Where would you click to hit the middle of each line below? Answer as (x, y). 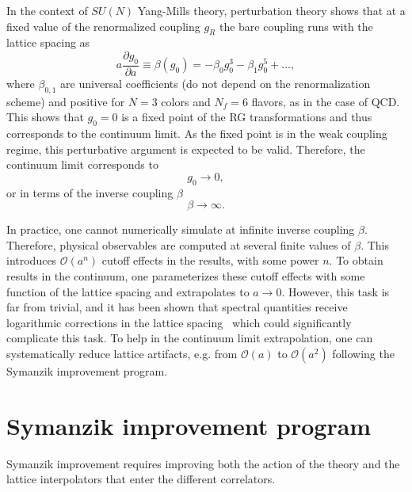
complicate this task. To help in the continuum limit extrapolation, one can (190, 338)
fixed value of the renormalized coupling (103, 26)
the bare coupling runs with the (296, 26)
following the (363, 353)
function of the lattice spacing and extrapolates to (128, 291)
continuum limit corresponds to (82, 164)
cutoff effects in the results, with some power (210, 260)
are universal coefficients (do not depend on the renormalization (216, 83)
